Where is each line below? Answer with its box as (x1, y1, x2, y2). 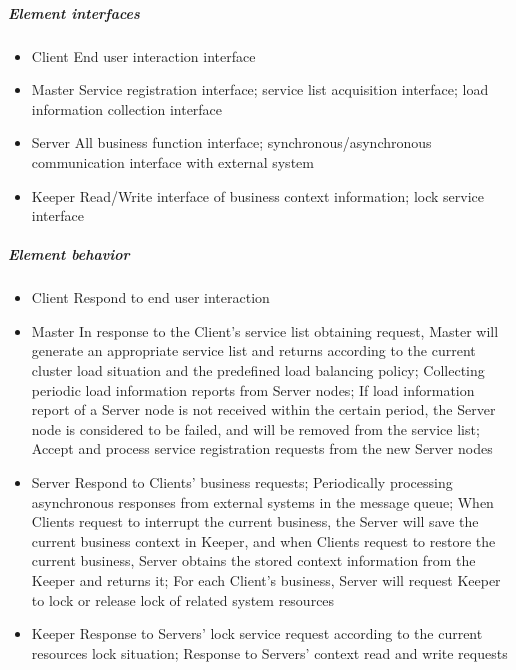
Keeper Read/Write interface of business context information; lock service (31, 185, 484, 206)
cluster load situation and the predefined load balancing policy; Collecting (31, 360, 485, 381)
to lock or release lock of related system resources (31, 589, 335, 610)
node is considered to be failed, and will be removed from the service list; (31, 418, 480, 439)
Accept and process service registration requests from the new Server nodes (31, 438, 493, 459)
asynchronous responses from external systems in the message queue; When (31, 491, 494, 512)
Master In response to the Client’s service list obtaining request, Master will (31, 320, 499, 341)
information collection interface (31, 98, 223, 119)
